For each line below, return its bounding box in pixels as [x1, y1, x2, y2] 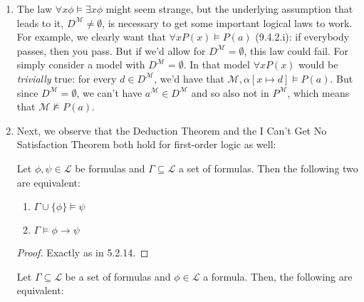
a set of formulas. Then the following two [179, 160, 358, 175]
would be [298, 57, 338, 72]
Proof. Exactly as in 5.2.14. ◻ [16, 245, 149, 260]
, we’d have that [154, 71, 224, 85]
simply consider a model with [16, 57, 145, 72]
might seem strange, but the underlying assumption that [105, 1, 353, 16]
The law [16, 1, 53, 16]
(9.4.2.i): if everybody [255, 29, 350, 44]
